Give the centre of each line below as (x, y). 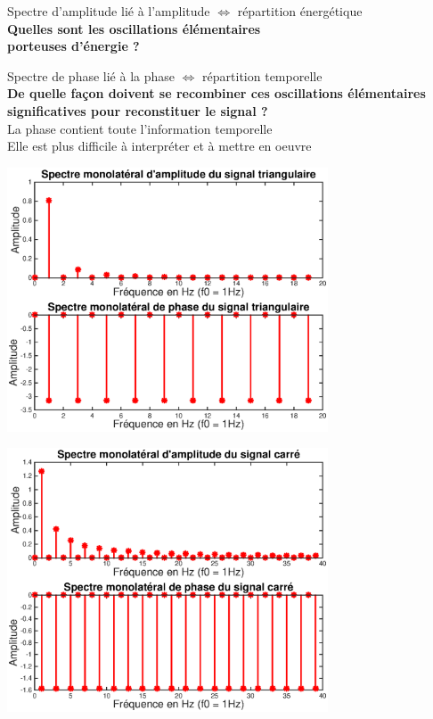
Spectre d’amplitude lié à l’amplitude (109, 11)
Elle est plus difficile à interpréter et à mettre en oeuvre (159, 146)
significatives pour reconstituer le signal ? (138, 110)
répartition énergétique (300, 11)
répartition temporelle (262, 75)
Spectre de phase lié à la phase (91, 75)
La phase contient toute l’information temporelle (140, 128)
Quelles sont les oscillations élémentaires (134, 28)
